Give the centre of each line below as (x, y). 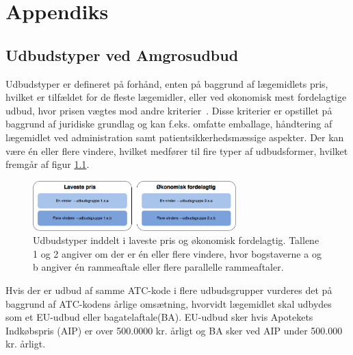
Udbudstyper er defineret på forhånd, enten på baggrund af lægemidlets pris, (167, 83)
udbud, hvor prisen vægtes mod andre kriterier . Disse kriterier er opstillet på (169, 110)
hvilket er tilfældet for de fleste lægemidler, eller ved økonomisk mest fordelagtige (176, 97)
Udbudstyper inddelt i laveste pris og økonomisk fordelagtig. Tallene (176, 240)
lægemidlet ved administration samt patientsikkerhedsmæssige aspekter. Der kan (175, 137)
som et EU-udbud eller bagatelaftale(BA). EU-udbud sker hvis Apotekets (159, 317)
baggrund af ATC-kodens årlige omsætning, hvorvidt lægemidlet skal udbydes (169, 303)
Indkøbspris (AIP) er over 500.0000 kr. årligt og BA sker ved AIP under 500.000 (174, 330)
